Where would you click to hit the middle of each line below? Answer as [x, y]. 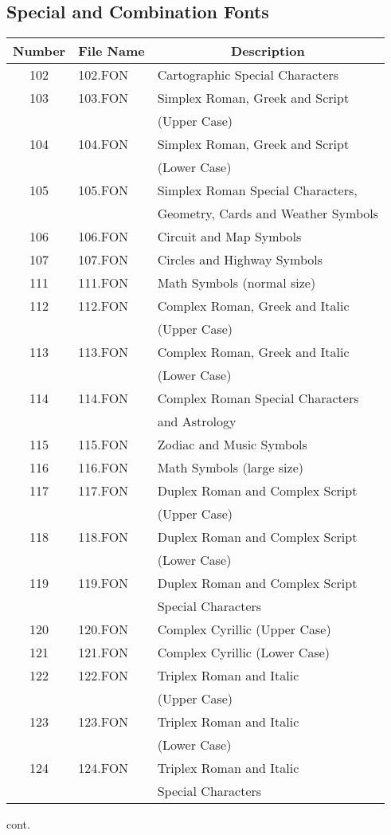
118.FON [104, 537]
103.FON [104, 98]
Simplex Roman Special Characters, [257, 190]
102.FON [104, 75]
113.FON [104, 352]
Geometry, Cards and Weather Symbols [268, 214]
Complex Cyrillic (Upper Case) [244, 629]
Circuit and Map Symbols [229, 237]
